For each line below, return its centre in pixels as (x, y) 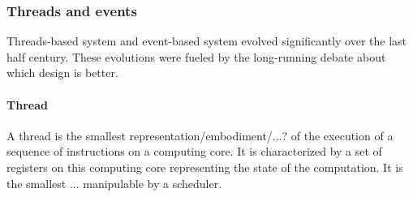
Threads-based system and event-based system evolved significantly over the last (207, 41)
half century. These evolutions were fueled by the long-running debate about (196, 56)
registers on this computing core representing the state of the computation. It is (205, 167)
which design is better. (62, 73)
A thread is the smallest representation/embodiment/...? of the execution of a (200, 135)
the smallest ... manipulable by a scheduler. (114, 183)
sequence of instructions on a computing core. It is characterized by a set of (194, 151)
